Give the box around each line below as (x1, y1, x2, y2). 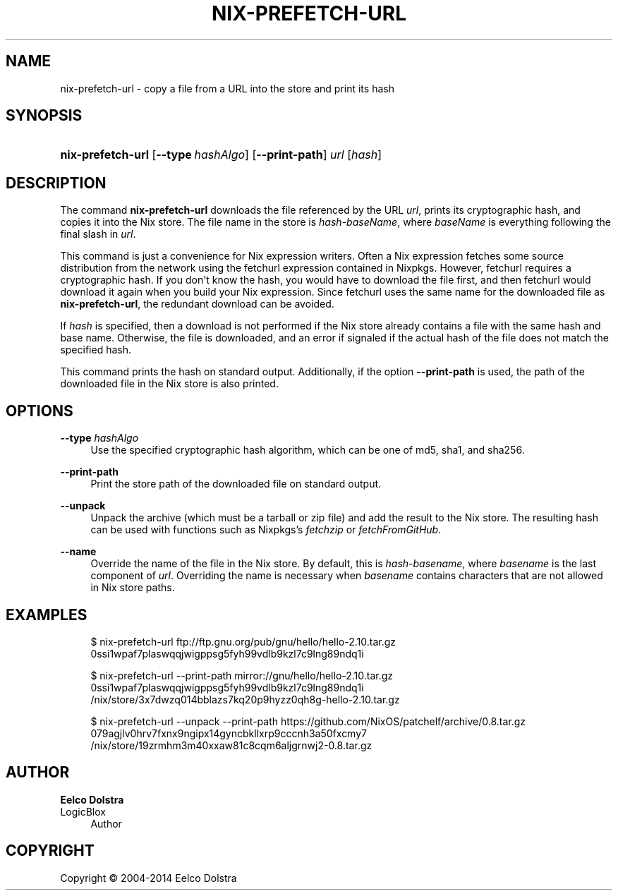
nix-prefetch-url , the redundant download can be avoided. (60, 298, 334, 310)
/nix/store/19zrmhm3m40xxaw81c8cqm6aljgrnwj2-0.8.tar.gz (90, 739, 372, 751)
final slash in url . (60, 228, 136, 241)
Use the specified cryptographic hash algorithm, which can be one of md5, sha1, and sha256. (90, 444, 525, 456)
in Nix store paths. (90, 581, 175, 594)
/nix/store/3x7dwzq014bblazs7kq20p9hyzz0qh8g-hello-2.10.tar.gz (90, 693, 400, 706)
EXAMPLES (6, 605, 87, 624)
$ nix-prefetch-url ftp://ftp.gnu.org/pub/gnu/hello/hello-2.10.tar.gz (90, 635, 396, 648)
